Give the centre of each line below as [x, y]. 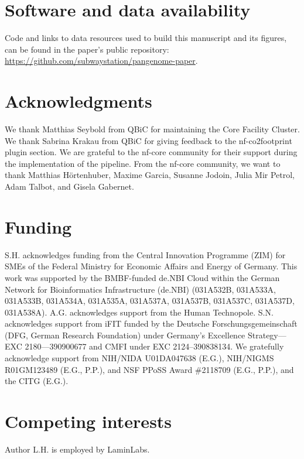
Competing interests [88, 421]
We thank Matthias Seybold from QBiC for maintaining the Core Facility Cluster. [152, 129]
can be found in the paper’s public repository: [87, 49]
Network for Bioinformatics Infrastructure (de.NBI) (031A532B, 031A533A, [140, 289]
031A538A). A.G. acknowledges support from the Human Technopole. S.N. [139, 312]
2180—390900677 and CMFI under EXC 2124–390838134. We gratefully [154, 346]
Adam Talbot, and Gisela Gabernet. [69, 186]
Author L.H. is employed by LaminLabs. [77, 449]
